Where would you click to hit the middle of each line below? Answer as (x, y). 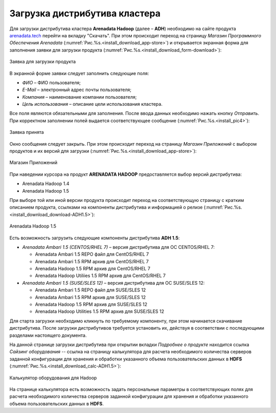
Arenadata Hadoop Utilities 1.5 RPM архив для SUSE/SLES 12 (100, 311)
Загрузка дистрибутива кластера (85, 13)
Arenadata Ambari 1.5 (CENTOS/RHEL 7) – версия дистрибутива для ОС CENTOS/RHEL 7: (118, 247)
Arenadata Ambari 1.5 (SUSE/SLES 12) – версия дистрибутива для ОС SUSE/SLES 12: (113, 283)
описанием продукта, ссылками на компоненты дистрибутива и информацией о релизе (106, 208)
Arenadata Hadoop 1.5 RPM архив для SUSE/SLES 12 (91, 305)
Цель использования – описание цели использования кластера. (93, 104)
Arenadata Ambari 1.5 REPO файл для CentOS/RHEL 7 (92, 254)
